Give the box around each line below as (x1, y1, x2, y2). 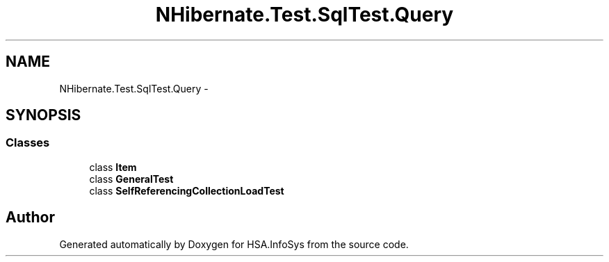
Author (6, 208, 55, 227)
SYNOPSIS (6, 106, 81, 124)
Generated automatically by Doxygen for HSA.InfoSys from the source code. (59, 238, 409, 250)
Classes (6, 136, 50, 150)
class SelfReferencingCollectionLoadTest (89, 184, 284, 197)
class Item (89, 161, 137, 173)
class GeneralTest (89, 172, 174, 185)
